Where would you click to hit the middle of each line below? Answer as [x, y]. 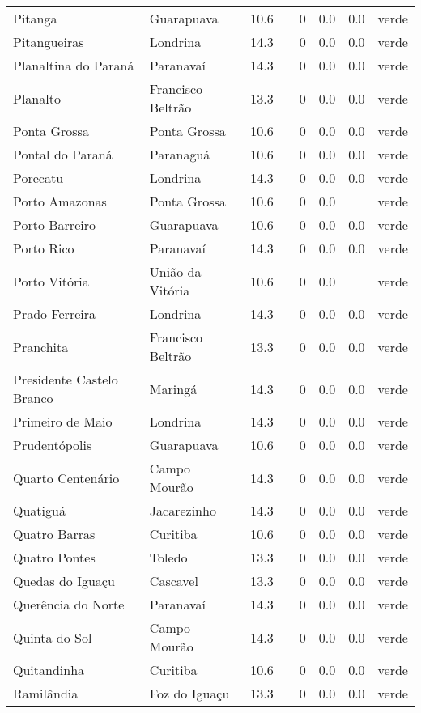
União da [175, 272]
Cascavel [174, 581]
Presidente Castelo [66, 379]
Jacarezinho [183, 510]
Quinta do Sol [53, 637]
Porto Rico [44, 248]
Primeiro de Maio [63, 421]
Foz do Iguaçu [189, 693]
